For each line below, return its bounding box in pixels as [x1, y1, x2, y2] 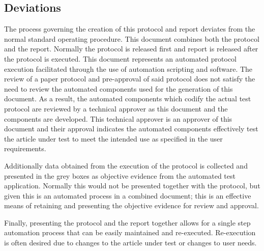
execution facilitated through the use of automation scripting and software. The [4, 63, 253, 74]
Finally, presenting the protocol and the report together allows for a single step [4, 217, 251, 228]
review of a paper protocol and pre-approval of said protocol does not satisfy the [4, 73, 255, 84]
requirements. [4, 143, 46, 154]
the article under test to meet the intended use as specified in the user [4, 133, 223, 144]
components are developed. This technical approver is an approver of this [4, 113, 232, 124]
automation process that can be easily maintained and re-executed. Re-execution [4, 227, 256, 238]
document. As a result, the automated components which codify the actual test [4, 93, 251, 104]
